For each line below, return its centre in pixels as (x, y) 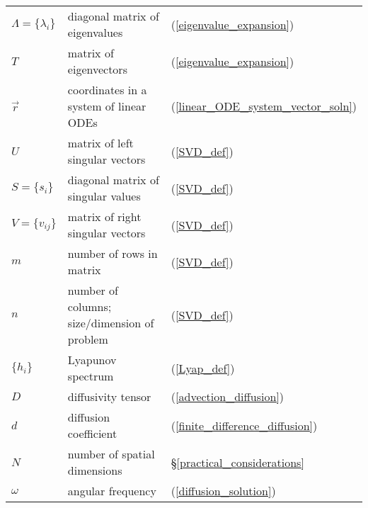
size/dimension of (111, 323)
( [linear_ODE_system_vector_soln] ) (264, 106)
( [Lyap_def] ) (203, 368)
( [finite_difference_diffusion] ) (244, 425)
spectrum (91, 376)
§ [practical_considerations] (237, 462)
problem (88, 339)
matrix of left (100, 143)
